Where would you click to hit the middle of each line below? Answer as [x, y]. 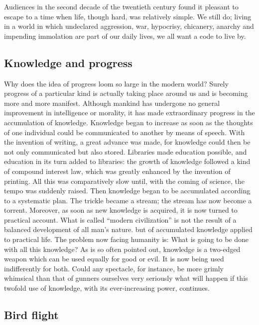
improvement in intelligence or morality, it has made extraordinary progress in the [129, 113]
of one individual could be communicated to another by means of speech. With [125, 132]
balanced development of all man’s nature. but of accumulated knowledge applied [128, 229]
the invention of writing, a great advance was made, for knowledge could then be [127, 142]
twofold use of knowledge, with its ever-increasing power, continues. [107, 288]
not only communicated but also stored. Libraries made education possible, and [126, 151]
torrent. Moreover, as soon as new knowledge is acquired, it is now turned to [121, 210]
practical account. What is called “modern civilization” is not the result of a [120, 219]
